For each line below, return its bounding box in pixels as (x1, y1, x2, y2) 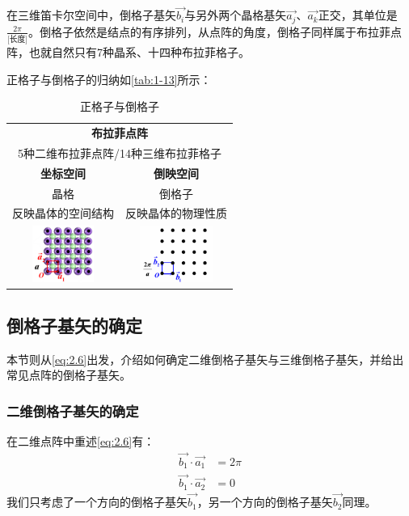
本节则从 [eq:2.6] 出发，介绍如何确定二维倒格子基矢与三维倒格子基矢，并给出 (6, 350, 404, 367)
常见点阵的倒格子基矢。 (6, 366, 131, 383)
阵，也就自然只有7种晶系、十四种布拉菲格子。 (6, 43, 250, 60)
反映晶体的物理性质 (125, 205, 227, 222)
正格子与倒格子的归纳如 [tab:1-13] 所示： (6, 70, 212, 87)
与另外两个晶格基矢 (184, 6, 287, 23)
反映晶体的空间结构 (12, 205, 114, 222)
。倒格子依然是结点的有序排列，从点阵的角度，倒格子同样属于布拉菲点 (28, 23, 403, 40)
